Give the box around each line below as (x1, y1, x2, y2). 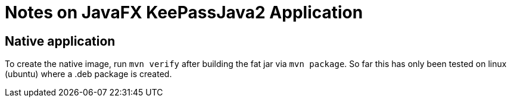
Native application (5, 33, 116, 49)
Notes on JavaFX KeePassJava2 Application (5, 2, 363, 23)
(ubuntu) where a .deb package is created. (5, 69, 172, 79)
